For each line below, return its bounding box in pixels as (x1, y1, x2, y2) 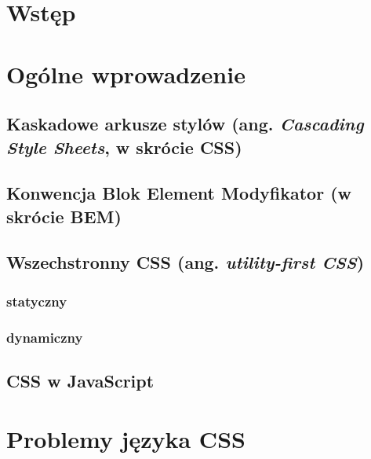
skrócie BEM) (6, 204, 122, 228)
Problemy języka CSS (6, 422, 246, 454)
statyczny (6, 291, 67, 310)
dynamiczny (6, 327, 83, 347)
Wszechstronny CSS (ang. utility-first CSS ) (6, 250, 365, 274)
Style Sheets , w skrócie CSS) (6, 134, 242, 159)
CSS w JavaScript (6, 368, 155, 392)
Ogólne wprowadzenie (6, 57, 246, 90)
